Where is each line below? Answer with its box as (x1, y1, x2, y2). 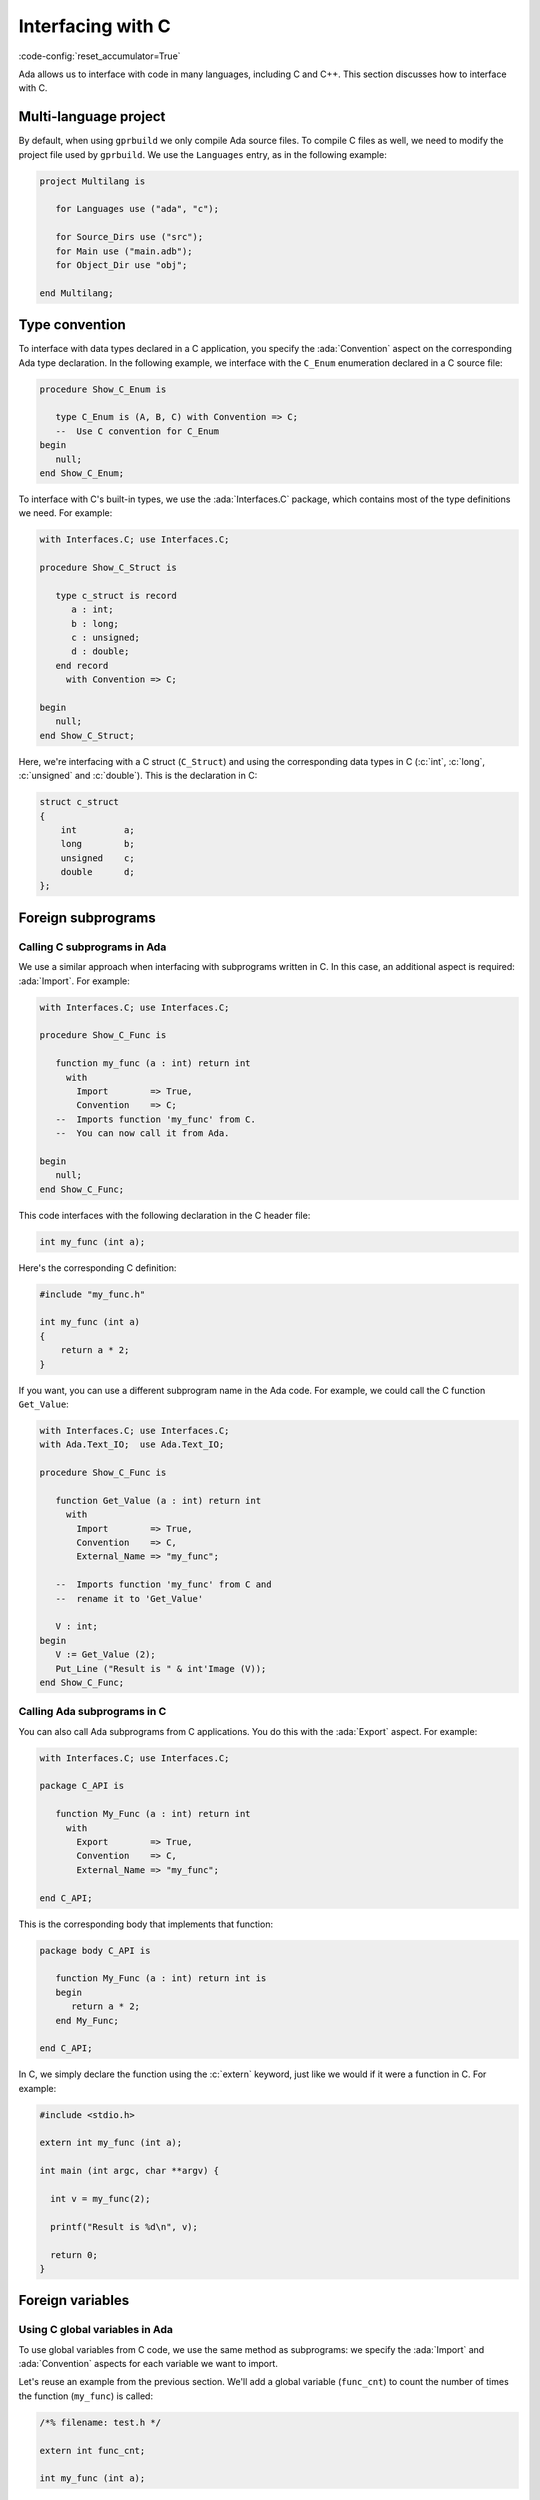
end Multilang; (39, 287, 114, 299)
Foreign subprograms (18, 909, 157, 926)
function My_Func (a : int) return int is (55, 1973, 267, 1984)
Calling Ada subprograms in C (18, 1705, 167, 1719)
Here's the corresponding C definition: (18, 1261, 177, 1274)
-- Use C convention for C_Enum (55, 425, 220, 437)
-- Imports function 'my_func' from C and (55, 1579, 272, 1590)
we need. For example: (18, 507, 113, 519)
